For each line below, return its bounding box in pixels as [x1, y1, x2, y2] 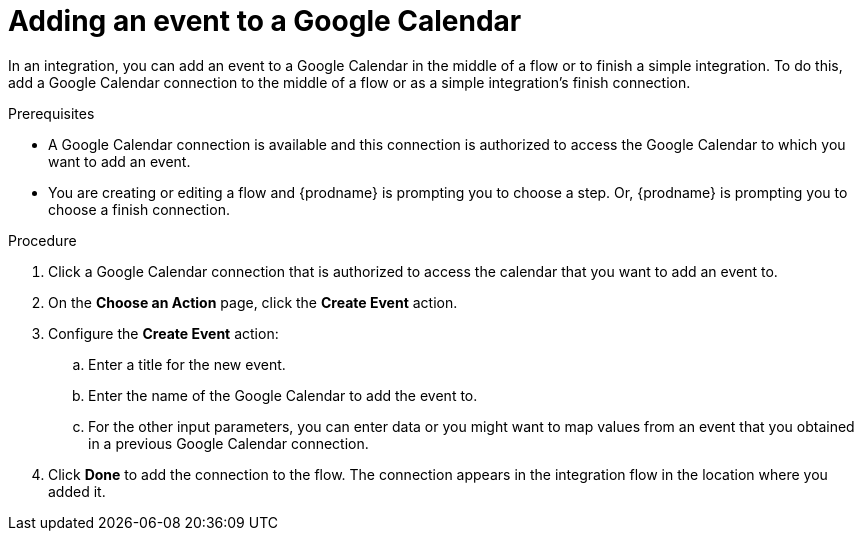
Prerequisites [8, 104, 95, 122]
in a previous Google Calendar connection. [88, 434, 369, 452]
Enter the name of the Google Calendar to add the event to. [88, 386, 478, 404]
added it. [48, 482, 106, 500]
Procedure [8, 231, 77, 249]
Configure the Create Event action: [48, 324, 279, 342]
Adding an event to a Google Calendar [8, 4, 522, 38]
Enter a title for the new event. [88, 355, 286, 373]
